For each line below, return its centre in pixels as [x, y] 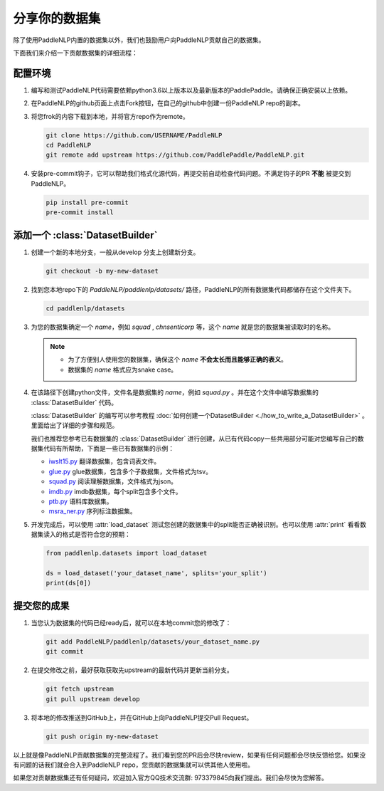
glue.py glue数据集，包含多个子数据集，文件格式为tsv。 [130, 471]
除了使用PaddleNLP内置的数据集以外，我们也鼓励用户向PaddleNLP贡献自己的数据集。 [139, 40]
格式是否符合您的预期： [96, 535]
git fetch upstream [80, 689]
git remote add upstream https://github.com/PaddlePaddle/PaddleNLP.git [175, 155]
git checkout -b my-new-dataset [102, 271]
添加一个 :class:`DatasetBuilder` [85, 235]
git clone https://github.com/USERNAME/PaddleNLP [134, 135]
